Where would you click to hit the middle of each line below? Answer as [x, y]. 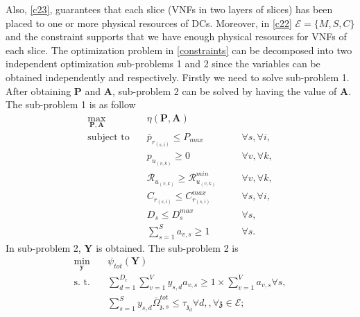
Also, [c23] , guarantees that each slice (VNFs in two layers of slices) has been [169, 9]
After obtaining [38, 91]
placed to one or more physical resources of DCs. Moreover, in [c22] [149, 23]
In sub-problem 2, [43, 247]
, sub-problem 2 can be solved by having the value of [224, 91]
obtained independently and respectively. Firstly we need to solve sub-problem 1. [178, 77]
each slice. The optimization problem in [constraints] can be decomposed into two [179, 50]
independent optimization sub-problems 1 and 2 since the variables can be [163, 63]
